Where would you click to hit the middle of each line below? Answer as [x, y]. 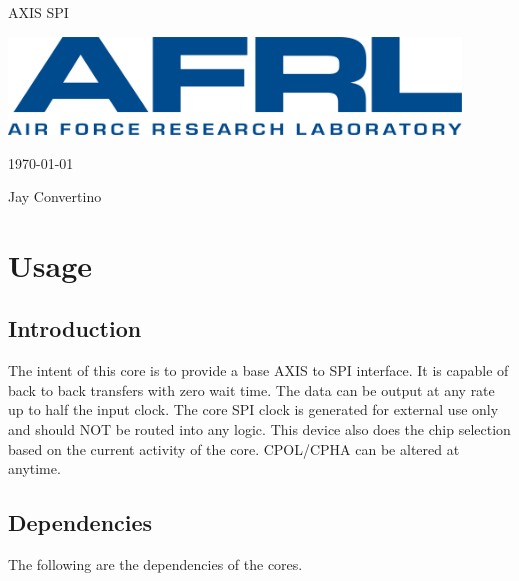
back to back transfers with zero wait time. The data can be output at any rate [251, 389]
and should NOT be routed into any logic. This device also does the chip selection [259, 429]
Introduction [75, 328]
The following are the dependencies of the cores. [155, 564]
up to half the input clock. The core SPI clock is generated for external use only [253, 409]
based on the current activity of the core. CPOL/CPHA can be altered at [234, 448]
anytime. [34, 468]
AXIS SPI [38, 12]
